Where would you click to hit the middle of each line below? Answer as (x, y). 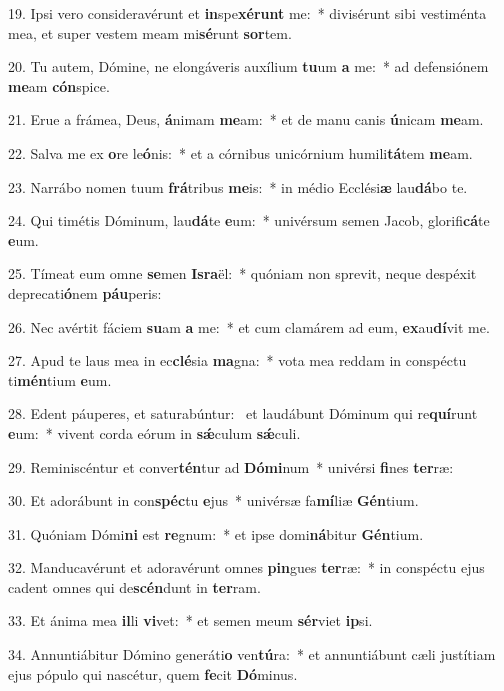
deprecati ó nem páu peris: (85, 292)
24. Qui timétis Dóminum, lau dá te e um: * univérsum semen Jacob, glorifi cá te (249, 220)
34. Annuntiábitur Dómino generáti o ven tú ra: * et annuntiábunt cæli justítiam (252, 654)
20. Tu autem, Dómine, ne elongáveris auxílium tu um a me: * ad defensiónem (248, 66)
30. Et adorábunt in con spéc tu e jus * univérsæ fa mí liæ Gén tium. (213, 500)
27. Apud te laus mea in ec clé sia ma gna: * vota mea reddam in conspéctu (237, 360)
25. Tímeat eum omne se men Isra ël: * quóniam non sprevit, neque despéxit (242, 273)
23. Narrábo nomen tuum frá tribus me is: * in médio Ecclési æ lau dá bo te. (238, 186)
